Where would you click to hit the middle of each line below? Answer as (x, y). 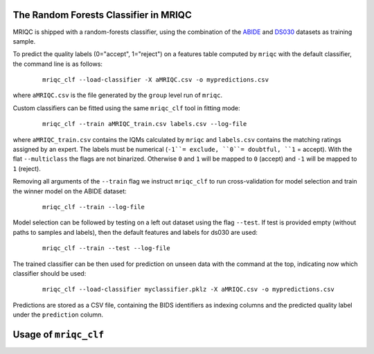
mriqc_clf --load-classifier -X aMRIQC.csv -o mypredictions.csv (156, 80)
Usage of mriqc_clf (59, 334)
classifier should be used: (50, 273)
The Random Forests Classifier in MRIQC (102, 15)
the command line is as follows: (58, 64)
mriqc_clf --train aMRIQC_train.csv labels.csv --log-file (145, 124)
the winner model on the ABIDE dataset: (70, 191)
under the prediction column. (58, 315)
